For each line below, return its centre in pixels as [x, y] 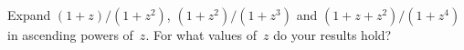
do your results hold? [332, 35]
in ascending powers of [70, 35]
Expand [29, 15]
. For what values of [201, 35]
